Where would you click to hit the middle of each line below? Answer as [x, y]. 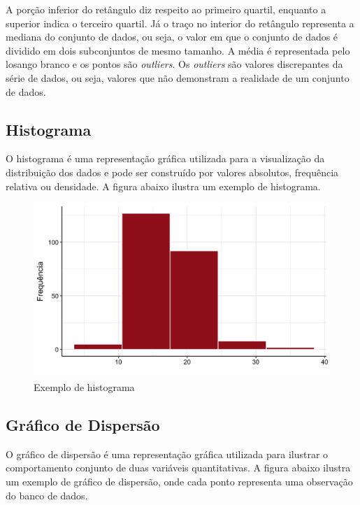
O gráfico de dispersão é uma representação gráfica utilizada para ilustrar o [167, 454]
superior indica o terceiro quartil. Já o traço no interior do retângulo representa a [180, 23]
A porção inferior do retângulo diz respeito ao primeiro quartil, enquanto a [166, 9]
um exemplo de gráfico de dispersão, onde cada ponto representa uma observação [179, 481]
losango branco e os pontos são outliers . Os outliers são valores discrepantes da [174, 64]
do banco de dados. [47, 495]
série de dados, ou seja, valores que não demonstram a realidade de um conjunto [178, 77]
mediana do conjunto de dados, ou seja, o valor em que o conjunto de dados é [172, 37]
